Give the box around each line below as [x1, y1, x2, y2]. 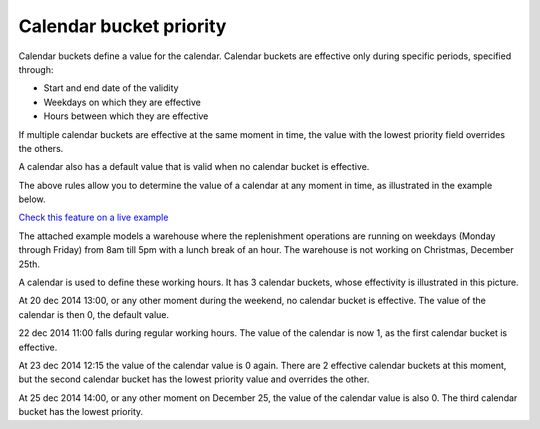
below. [18, 193, 46, 205]
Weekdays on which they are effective [43, 96, 202, 108]
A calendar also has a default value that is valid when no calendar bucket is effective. [18, 161, 370, 173]
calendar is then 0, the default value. [18, 308, 170, 320]
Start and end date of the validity [43, 82, 179, 94]
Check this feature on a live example [18, 211, 169, 224]
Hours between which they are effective [43, 110, 209, 122]
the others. [18, 142, 64, 154]
